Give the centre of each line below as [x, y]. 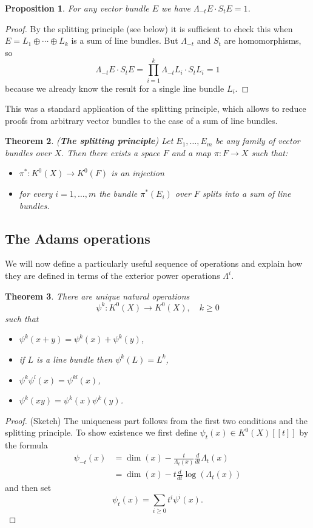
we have [176, 8]
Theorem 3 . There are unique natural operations [97, 296]
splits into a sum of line [247, 194]
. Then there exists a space [111, 152]
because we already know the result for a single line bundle [115, 88]
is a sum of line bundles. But [125, 40]
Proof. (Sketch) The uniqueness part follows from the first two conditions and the [156, 420]
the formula [26, 445]
